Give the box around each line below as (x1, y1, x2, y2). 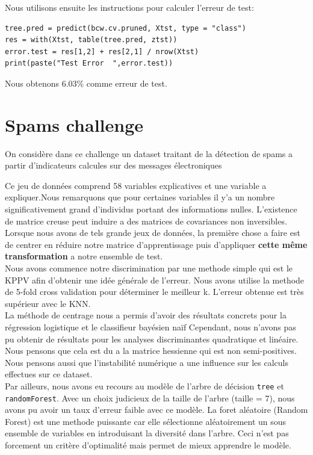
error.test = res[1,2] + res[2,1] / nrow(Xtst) (5, 47, 199, 56)
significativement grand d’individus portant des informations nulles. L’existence (5, 203, 297, 215)
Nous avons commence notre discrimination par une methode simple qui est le (5, 262, 293, 274)
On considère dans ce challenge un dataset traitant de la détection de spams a (5, 147, 293, 159)
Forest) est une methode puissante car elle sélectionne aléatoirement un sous (5, 415, 287, 427)
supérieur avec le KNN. (5, 297, 91, 309)
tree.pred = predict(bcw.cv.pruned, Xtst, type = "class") (5, 23, 246, 32)
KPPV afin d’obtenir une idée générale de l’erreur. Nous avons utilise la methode (5, 273, 305, 286)
